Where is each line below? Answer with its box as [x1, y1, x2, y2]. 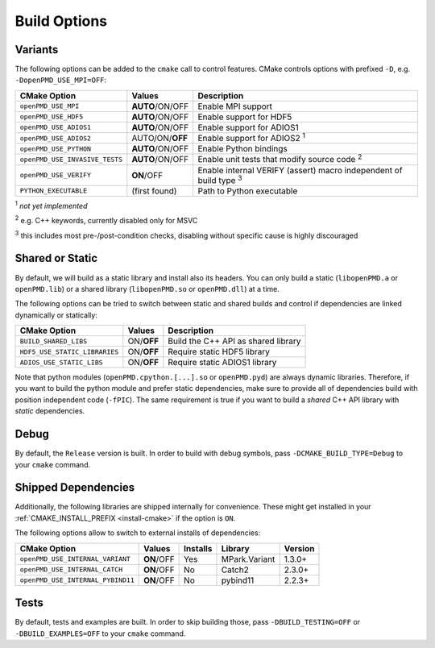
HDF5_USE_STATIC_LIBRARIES [19, 347, 119, 356]
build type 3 [197, 173, 242, 185]
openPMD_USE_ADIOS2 [19, 134, 92, 143]
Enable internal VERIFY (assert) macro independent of [197, 164, 403, 176]
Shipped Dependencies [14, 480, 135, 495]
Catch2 [221, 564, 249, 575]
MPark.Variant [221, 553, 275, 564]
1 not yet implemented [14, 200, 88, 210]
